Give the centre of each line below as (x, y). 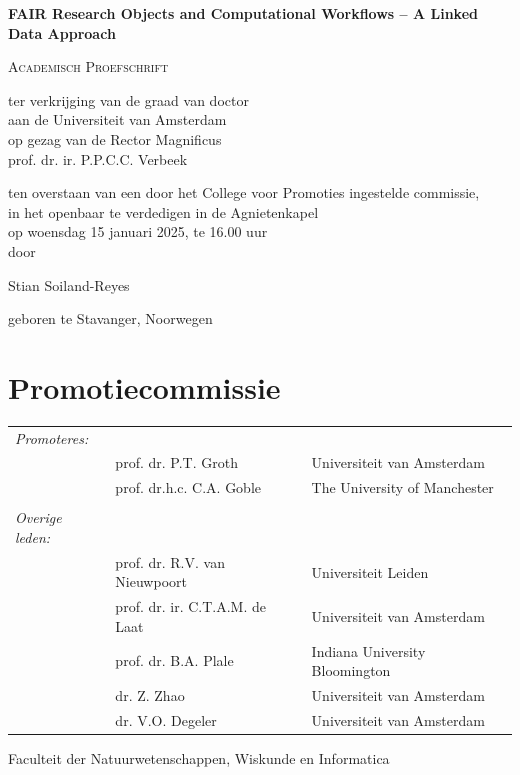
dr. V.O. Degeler (166, 719)
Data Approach (62, 32)
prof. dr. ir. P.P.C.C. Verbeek (98, 158)
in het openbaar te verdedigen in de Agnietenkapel (163, 211)
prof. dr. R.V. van (170, 561)
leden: (33, 536)
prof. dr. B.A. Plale (174, 660)
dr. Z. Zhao (150, 695)
